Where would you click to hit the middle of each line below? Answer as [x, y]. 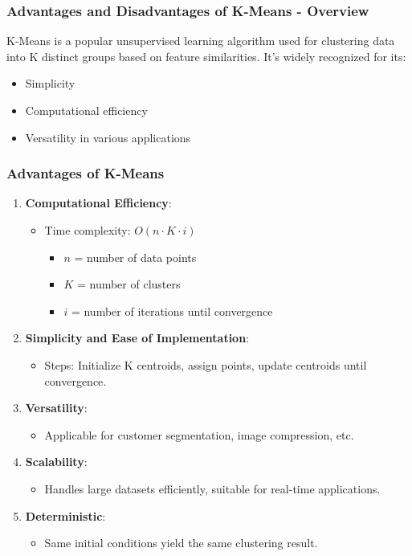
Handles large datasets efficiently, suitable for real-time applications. [212, 488]
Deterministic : [65, 515]
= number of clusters [128, 284]
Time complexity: [88, 230]
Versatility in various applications [108, 137]
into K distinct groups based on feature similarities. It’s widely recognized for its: [206, 56]
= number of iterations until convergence [172, 311]
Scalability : [56, 462]
